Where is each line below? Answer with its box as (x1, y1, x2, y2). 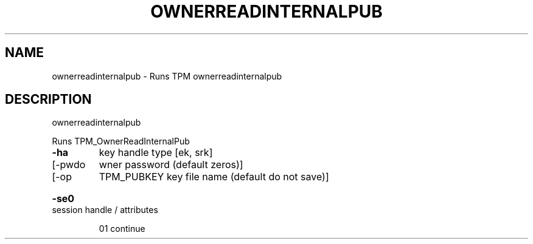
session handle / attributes (52, 205, 158, 215)
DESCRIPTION (5, 92, 92, 107)
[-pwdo (52, 158, 86, 171)
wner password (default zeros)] (99, 158, 243, 171)
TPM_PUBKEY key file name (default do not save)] (99, 171, 329, 183)
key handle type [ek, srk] (99, 146, 213, 159)
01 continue (99, 223, 145, 234)
